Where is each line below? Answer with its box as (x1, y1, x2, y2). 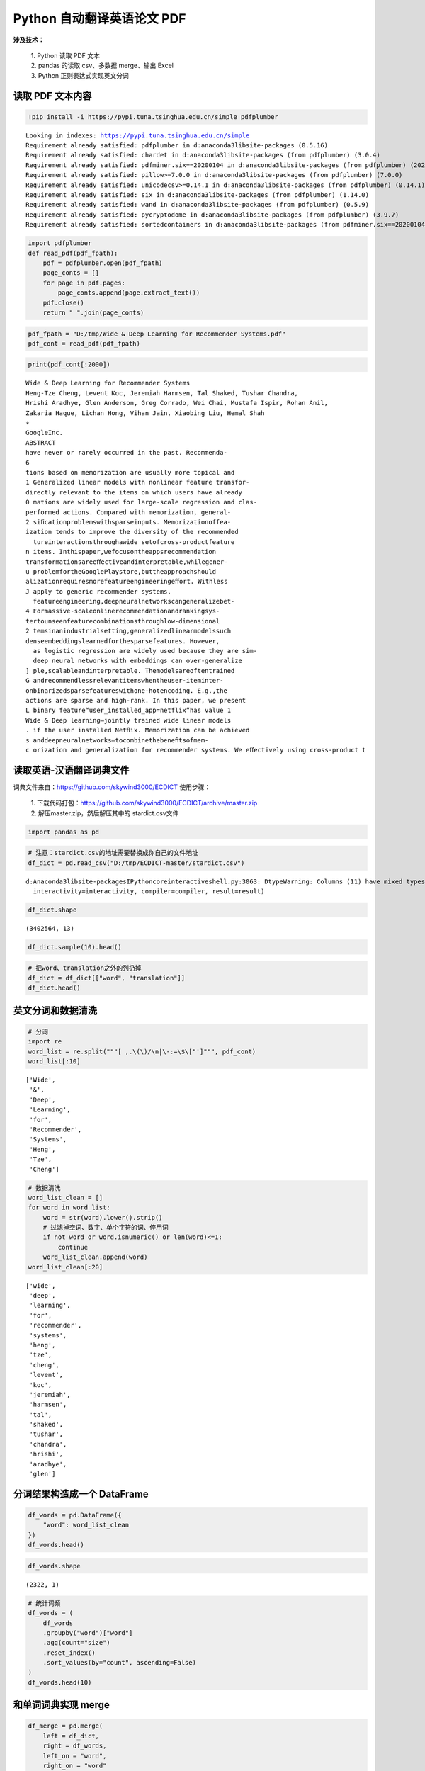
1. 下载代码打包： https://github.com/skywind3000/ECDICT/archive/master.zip (30, 799, 258, 808)
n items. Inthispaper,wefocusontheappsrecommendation (25, 548, 216, 556)
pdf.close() (42, 298, 85, 307)
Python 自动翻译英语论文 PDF (13, 11, 186, 26)
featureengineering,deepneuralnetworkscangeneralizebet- (33, 597, 235, 606)
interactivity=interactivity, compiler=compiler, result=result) (33, 887, 265, 895)
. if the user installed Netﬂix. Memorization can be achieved (25, 726, 250, 735)
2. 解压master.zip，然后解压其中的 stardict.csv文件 (30, 808, 179, 817)
